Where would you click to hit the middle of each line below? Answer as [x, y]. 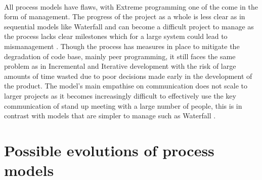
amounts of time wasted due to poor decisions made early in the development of [128, 76]
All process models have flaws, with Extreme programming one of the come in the [131, 6]
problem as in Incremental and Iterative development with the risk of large [120, 66]
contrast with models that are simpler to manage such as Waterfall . [110, 116]
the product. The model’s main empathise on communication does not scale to [126, 86]
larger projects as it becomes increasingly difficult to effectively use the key [120, 95]
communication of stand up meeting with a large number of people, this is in [123, 105]
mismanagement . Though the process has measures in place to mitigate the [122, 46]
